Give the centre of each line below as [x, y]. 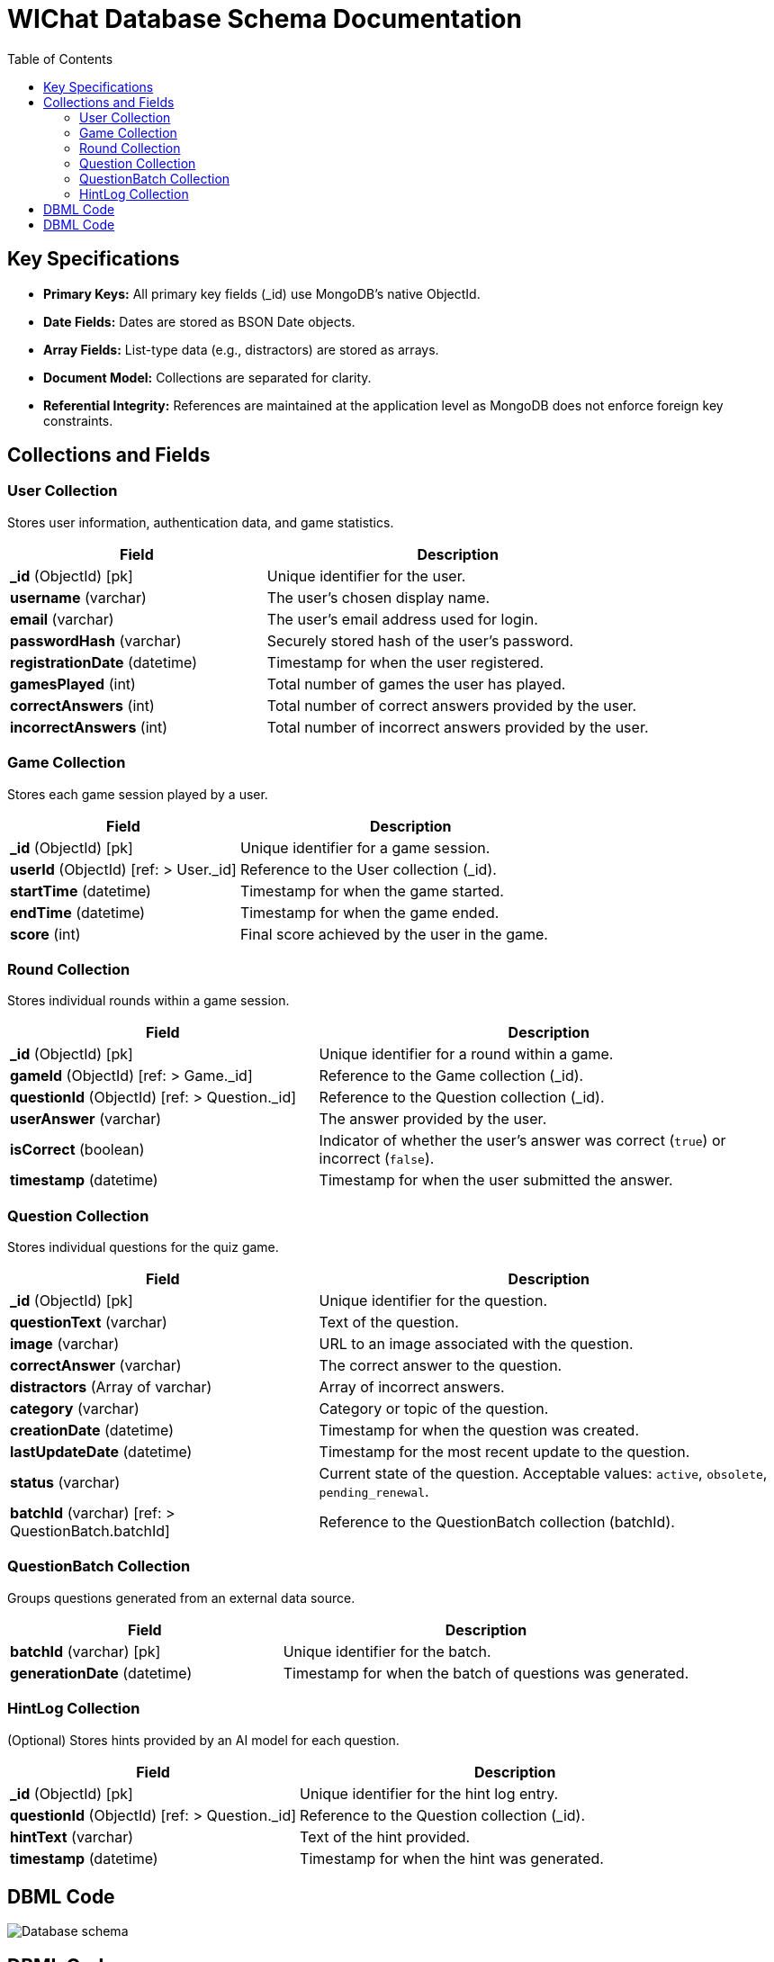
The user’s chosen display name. [378, 597]
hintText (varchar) [72, 1836]
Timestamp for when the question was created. [479, 1431]
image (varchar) [65, 1344]
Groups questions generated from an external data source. [181, 1597]
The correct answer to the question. [441, 1366]
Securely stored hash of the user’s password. [420, 640]
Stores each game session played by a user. [138, 794]
